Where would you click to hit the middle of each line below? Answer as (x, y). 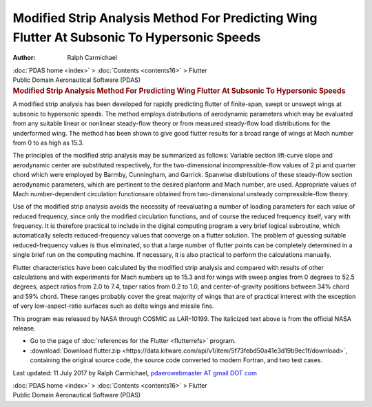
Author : (24, 58)
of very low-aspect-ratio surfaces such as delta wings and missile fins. (113, 306)
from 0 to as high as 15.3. (48, 143)
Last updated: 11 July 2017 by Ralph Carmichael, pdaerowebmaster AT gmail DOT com (135, 373)
